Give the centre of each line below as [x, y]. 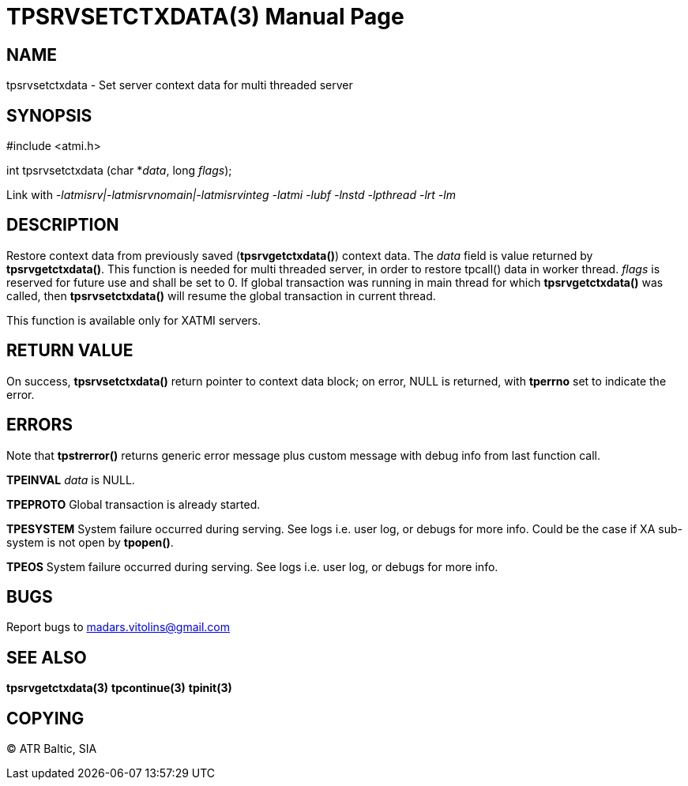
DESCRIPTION [63, 225]
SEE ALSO [47, 657]
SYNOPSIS [49, 115]
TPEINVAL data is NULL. [71, 479]
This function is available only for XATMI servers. [134, 320]
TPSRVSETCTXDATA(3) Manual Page [205, 17]
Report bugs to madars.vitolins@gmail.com [118, 627]
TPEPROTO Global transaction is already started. [133, 504]
